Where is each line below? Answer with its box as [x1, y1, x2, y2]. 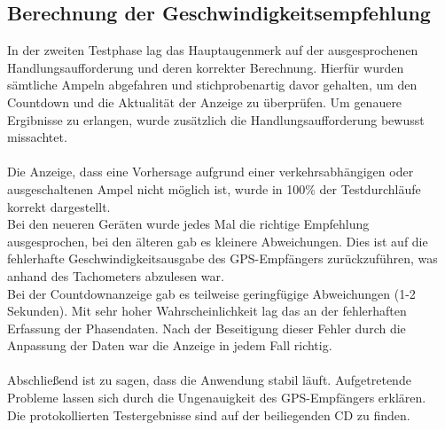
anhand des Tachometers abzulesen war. [7, 266, 224, 285]
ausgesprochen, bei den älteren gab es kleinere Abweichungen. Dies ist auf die [7, 231, 428, 250]
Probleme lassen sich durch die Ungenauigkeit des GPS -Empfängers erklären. [7, 388, 426, 407]
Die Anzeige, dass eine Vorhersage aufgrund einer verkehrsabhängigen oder [7, 162, 414, 181]
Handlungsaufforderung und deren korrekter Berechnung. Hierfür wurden [7, 58, 404, 76]
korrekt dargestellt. [7, 197, 111, 215]
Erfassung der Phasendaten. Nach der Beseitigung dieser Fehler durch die [7, 318, 406, 337]
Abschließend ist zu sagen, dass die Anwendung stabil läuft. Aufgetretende [7, 371, 411, 389]
